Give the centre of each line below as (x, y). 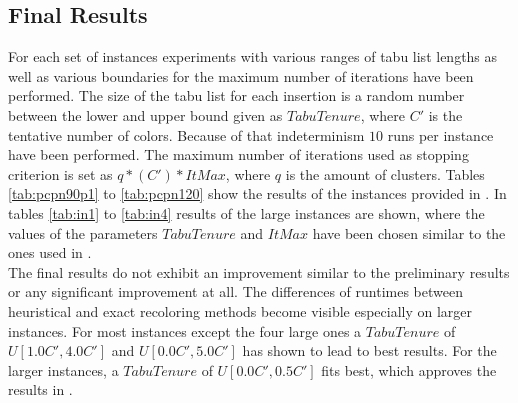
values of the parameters (83, 232)
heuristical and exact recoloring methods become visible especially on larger (240, 310)
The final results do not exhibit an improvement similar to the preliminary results (259, 271)
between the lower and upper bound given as (145, 114)
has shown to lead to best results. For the (369, 350)
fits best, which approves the (409, 369)
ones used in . (50, 252)
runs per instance (440, 134)
